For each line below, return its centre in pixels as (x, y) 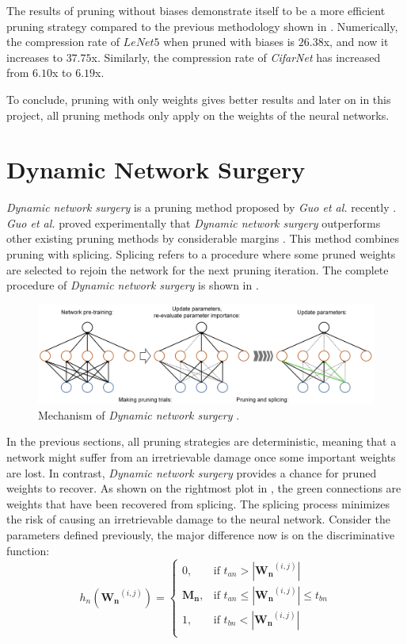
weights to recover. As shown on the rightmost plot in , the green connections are (204, 488)
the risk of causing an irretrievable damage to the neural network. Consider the (199, 519)
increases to (34, 57)
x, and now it (356, 42)
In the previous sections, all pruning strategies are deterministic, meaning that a (202, 441)
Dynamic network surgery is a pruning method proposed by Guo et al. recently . (202, 207)
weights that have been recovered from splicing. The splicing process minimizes (198, 503)
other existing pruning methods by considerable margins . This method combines (203, 238)
